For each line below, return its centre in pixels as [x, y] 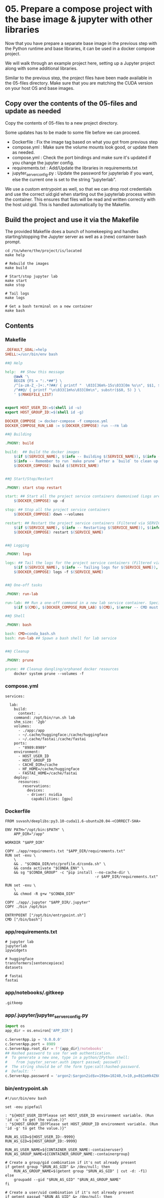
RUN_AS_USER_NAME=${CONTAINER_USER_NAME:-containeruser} [64, 1150]
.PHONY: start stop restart [34, 488]
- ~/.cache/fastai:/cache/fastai [52, 739]
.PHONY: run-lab [21, 594]
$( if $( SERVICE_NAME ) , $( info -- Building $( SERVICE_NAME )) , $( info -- [88, 457]
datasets [14, 968]
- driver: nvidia [44, 794]
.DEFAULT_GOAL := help [26, 350]
